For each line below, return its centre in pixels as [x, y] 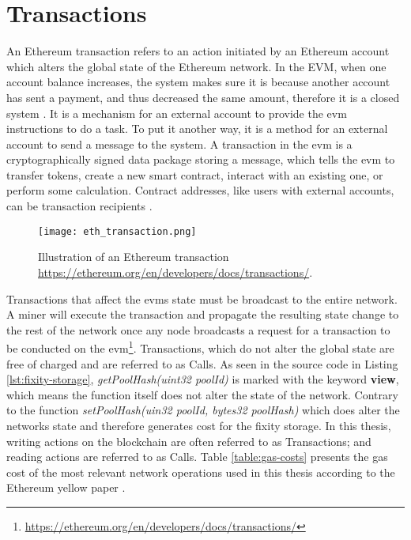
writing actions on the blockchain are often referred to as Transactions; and [189, 441]
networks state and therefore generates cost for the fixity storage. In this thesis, [199, 425]
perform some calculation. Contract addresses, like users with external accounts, [200, 190]
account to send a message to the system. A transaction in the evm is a [179, 143]
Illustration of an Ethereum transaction [134, 257]
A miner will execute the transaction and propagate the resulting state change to [203, 314]
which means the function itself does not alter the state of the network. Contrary [202, 394]
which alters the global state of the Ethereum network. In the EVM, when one [196, 66]
